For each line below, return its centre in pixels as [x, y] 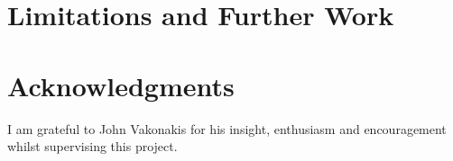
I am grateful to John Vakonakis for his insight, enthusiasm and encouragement [227, 128]
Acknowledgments [121, 85]
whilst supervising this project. [92, 146]
